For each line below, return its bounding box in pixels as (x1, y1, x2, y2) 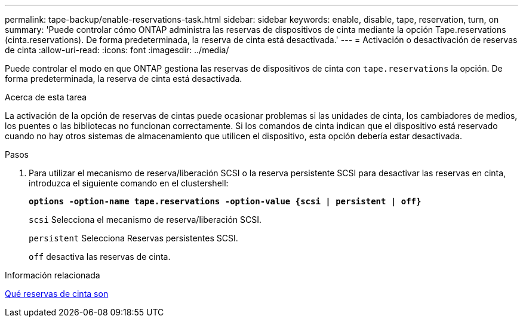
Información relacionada (5, 270, 100, 280)
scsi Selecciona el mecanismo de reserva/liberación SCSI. (29, 214, 262, 225)
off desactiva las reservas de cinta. (29, 252, 171, 262)
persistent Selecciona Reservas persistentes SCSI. (29, 233, 238, 243)
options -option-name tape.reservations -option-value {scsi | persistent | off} (29, 197, 422, 206)
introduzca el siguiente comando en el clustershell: (29, 178, 229, 188)
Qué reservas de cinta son (5, 289, 109, 299)
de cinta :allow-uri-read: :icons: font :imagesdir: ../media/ (5, 45, 229, 55)
